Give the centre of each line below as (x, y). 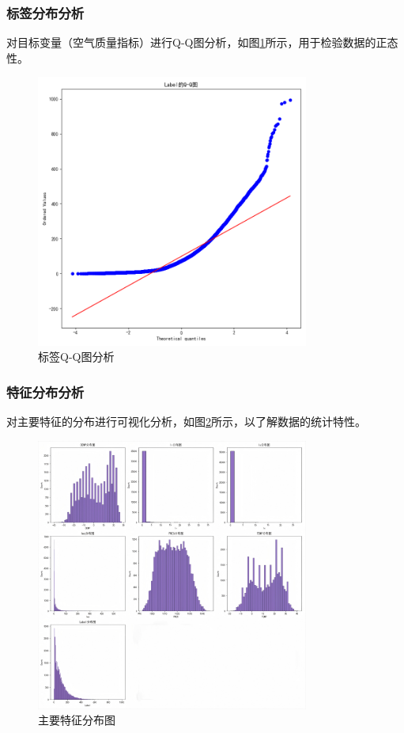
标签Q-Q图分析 (76, 357)
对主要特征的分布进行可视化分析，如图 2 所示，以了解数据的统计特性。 (186, 421)
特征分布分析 (45, 391)
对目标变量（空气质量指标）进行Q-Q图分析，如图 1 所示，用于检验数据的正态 (202, 42)
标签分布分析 (45, 12)
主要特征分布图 (77, 720)
